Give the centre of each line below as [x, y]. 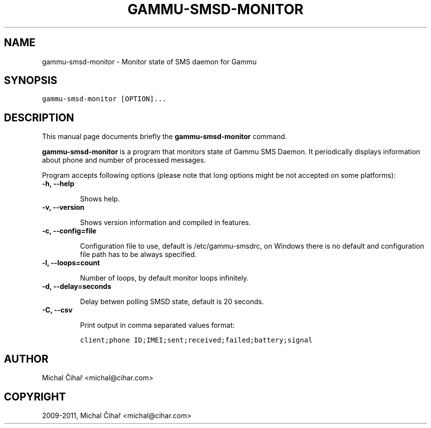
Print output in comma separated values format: [157, 325]
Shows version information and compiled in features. [165, 223]
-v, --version [63, 207]
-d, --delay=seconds [77, 286]
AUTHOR [26, 359]
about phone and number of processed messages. [124, 160]
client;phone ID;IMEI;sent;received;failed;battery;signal [196, 340]
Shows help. [100, 199]
